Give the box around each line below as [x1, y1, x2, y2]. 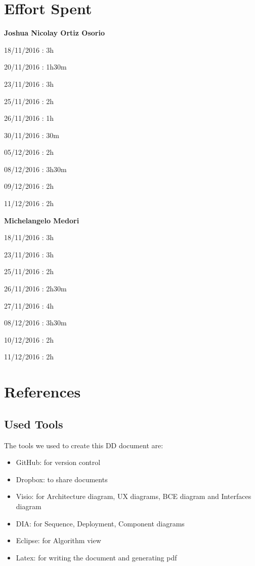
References [4, 381, 81, 402]
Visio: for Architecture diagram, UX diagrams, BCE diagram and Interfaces [16, 491, 251, 502]
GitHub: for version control [16, 457, 101, 468]
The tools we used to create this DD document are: [4, 440, 163, 450]
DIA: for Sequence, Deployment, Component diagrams [16, 518, 185, 528]
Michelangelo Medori [4, 215, 79, 225]
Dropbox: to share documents [16, 474, 108, 484]
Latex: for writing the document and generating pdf [16, 552, 177, 562]
